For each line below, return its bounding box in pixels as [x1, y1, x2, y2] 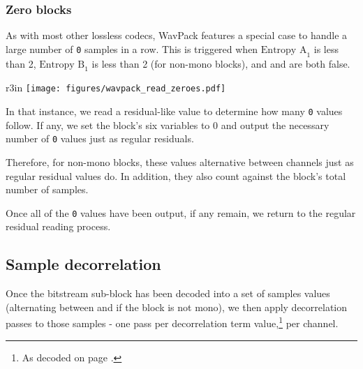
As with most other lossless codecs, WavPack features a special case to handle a [6, 28, 348, 43]
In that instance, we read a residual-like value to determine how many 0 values [6, 104, 343, 119]
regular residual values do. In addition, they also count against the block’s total [6, 168, 346, 183]
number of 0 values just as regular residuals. [6, 131, 194, 146]
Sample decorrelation [6, 253, 161, 275]
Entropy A [260, 45, 307, 55]
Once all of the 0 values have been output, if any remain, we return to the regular [6, 205, 356, 220]
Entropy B [39, 59, 85, 70]
